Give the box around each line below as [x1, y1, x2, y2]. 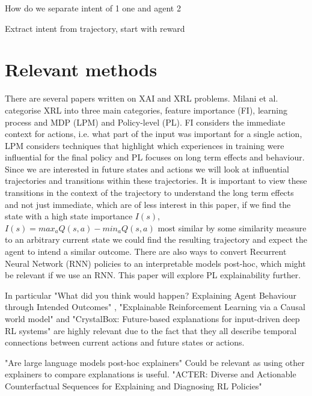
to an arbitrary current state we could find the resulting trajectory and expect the [5, 233, 307, 246]
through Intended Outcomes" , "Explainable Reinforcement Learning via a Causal [5, 300, 305, 313]
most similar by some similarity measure [158, 221, 307, 234]
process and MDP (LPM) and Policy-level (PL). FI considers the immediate [5, 115, 286, 128]
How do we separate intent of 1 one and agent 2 [5, 2, 181, 14]
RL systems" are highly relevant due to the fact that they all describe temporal [5, 324, 297, 337]
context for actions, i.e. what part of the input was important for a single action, [5, 127, 302, 140]
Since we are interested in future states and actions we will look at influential [5, 162, 289, 175]
